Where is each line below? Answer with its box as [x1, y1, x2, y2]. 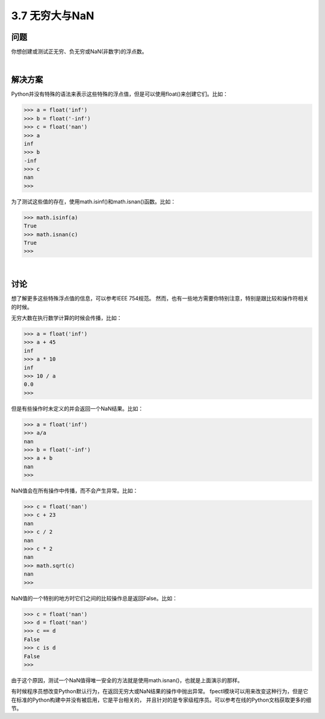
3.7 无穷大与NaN [11, 9, 94, 22]
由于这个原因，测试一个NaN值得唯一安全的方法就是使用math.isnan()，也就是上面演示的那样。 [11, 676, 243, 683]
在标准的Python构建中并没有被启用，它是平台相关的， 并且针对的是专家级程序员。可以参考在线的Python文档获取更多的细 [11, 696, 312, 703]
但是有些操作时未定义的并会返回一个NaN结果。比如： [11, 405, 144, 412]
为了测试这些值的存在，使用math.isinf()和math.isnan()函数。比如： [11, 198, 176, 205]
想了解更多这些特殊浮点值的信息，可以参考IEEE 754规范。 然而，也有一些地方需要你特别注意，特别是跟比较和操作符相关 [11, 295, 309, 302]
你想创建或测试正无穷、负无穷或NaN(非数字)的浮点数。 [11, 48, 147, 55]
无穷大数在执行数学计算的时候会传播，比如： [11, 314, 122, 322]
